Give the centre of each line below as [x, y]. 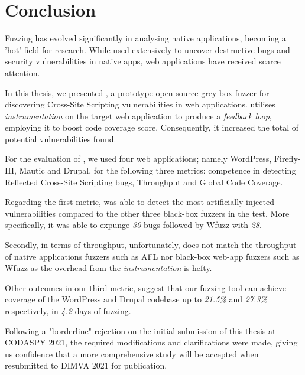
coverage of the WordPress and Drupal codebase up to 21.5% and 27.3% [136, 299]
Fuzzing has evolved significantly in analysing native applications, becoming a [145, 38]
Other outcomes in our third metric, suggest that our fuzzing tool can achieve [146, 287]
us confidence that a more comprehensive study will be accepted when [132, 353]
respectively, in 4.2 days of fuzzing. [68, 311]
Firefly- [287, 159]
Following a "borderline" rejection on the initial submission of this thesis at [140, 330]
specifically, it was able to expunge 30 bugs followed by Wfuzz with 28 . [133, 225]
